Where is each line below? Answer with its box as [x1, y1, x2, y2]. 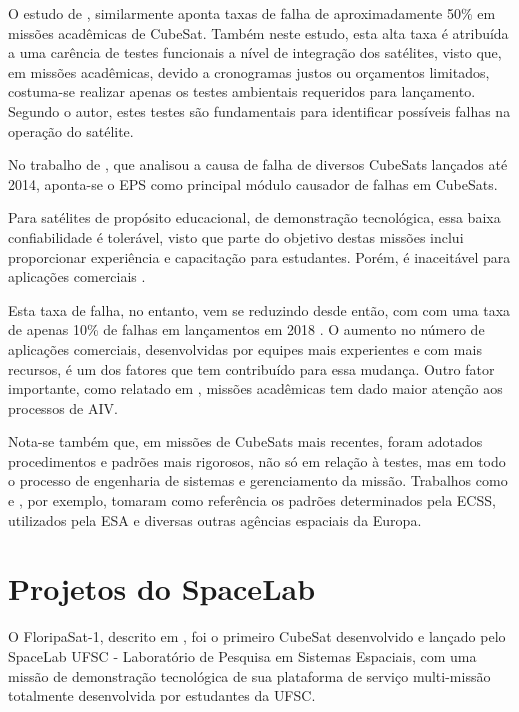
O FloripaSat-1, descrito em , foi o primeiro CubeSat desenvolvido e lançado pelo [8, 626, 506, 647]
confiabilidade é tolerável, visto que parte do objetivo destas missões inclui [8, 226, 464, 247]
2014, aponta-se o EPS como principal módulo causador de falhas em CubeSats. [8, 173, 498, 194]
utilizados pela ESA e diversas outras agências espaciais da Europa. [8, 509, 422, 530]
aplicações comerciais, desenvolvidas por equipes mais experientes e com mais [8, 338, 482, 359]
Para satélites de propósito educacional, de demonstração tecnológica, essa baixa [8, 207, 501, 228]
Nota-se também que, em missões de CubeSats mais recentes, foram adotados [8, 431, 483, 452]
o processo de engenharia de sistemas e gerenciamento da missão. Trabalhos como [8, 470, 508, 491]
